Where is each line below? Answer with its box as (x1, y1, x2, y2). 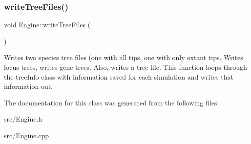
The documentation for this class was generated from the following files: (4, 97, 219, 107)
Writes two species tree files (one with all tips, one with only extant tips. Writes (4, 52, 243, 62)
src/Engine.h (4, 114, 42, 124)
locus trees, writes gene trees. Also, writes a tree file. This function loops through (4, 62, 247, 72)
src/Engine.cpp (4, 130, 49, 140)
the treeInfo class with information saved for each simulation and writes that (4, 71, 233, 82)
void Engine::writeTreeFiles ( (4, 20, 91, 30)
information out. (4, 81, 53, 91)
